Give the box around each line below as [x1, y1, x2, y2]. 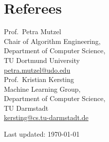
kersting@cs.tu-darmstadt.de [4, 112, 89, 122]
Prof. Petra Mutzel [4, 26, 61, 37]
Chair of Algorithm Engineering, [4, 36, 101, 46]
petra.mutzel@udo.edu [4, 64, 71, 75]
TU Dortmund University [4, 55, 80, 65]
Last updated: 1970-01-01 [4, 129, 80, 139]
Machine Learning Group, [4, 83, 81, 94]
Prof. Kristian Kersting [4, 74, 74, 84]
